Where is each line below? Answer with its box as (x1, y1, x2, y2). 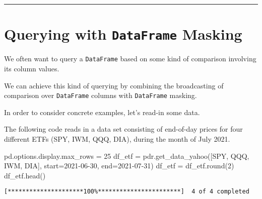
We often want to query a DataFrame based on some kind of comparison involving (4, 53, 256, 64)
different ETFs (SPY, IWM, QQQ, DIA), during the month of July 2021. (4, 133, 230, 144)
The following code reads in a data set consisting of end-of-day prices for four (4, 124, 243, 134)
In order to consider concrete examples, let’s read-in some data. (4, 107, 200, 117)
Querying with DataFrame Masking (4, 24, 242, 44)
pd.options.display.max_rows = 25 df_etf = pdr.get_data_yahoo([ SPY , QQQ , (4, 150, 249, 161)
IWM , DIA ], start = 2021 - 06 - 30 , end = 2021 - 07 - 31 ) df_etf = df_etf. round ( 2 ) (4, 160, 234, 171)
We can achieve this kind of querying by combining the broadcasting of (4, 80, 224, 90)
